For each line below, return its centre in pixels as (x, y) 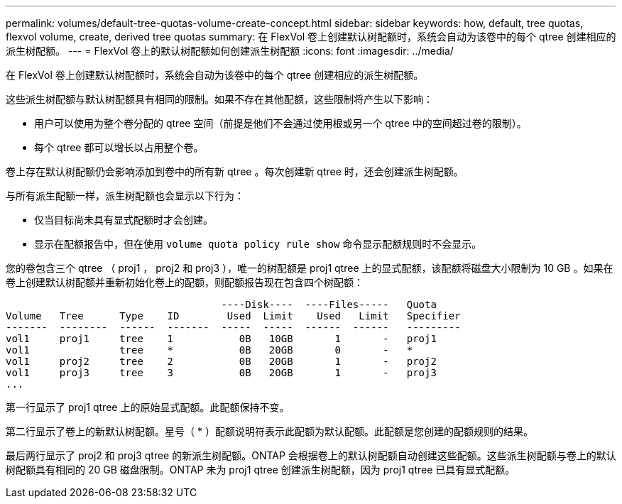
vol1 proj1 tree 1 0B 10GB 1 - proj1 (221, 339)
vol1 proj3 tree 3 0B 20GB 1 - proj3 (221, 373)
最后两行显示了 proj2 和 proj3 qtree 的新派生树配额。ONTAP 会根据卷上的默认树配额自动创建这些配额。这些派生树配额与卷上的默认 (311, 455)
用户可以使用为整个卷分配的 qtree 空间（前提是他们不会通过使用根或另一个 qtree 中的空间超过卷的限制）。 (280, 123)
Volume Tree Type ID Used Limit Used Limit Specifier (233, 316)
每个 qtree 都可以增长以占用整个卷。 (119, 147)
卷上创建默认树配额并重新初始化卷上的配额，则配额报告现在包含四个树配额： (185, 282)
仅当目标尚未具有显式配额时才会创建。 (124, 220)
